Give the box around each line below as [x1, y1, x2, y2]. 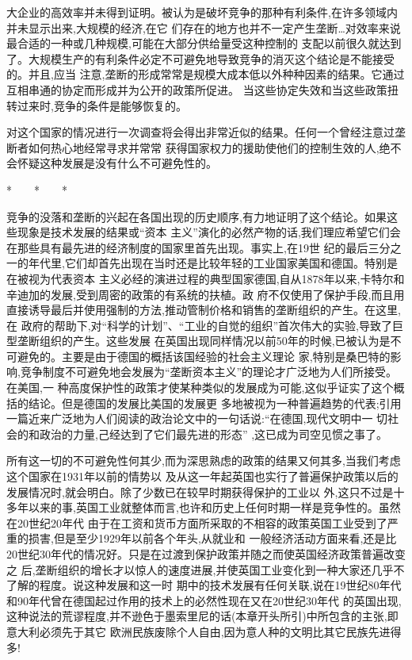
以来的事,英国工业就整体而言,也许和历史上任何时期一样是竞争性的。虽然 [28, 499, 401, 516]
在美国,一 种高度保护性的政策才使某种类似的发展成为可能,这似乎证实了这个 [6, 379, 394, 396]
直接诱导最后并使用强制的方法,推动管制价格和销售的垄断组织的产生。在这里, [6, 301, 401, 318]
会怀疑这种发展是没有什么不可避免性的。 [6, 155, 217, 171]
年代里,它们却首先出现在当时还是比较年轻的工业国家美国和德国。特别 [28, 255, 387, 271]
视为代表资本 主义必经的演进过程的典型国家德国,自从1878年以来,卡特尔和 [28, 270, 405, 286]
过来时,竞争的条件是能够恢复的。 [17, 97, 187, 113]
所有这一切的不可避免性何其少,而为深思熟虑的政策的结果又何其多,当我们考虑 [6, 452, 401, 469]
